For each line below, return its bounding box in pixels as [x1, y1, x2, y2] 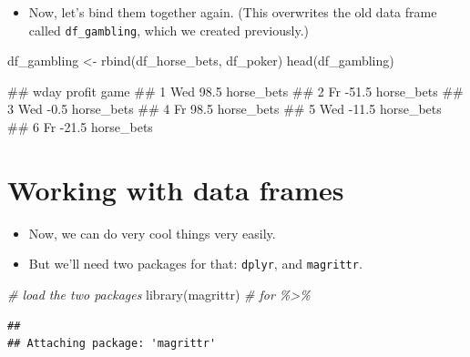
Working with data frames [7, 170, 344, 208]
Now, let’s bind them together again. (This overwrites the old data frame [28, 3, 437, 21]
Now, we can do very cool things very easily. [28, 223, 276, 242]
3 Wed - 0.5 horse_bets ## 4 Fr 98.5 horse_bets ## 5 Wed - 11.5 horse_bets [7, 99, 442, 118]
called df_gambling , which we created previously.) [28, 20, 309, 39]
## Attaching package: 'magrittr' [7, 337, 217, 351]
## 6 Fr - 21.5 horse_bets [7, 117, 153, 137]
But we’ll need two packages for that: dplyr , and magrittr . [28, 254, 363, 273]
